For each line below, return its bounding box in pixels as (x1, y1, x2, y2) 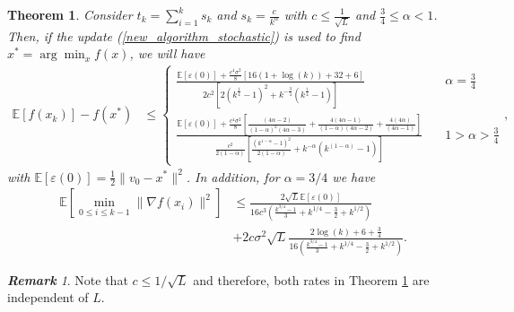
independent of (7, 288, 89, 307)
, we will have (129, 44, 205, 63)
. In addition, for (186, 167, 280, 186)
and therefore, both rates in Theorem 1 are (193, 270, 430, 289)
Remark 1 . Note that (7, 270, 128, 289)
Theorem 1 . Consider (7, 5, 133, 23)
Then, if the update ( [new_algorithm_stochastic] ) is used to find (7, 26, 361, 45)
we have (332, 167, 376, 186)
